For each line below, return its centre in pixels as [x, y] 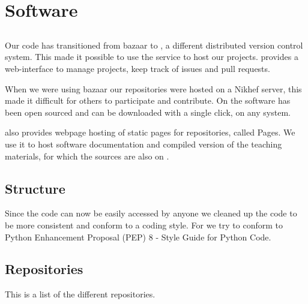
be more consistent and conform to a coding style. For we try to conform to [144, 225]
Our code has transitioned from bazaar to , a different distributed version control [154, 45]
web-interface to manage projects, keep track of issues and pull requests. [137, 68]
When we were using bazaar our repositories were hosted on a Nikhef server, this [153, 88]
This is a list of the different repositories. [80, 294]
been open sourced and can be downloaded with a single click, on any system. [148, 112]
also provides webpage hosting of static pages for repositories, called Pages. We [150, 132]
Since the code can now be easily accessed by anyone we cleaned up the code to [151, 213]
